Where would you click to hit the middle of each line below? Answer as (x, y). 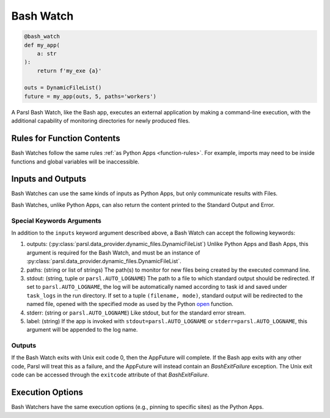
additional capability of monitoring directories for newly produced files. (101, 121)
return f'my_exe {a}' (69, 71)
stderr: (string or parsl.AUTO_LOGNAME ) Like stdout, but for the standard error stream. (136, 313)
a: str (47, 53)
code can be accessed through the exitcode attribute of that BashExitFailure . (110, 375)
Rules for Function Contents (66, 139)
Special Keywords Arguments (57, 220)
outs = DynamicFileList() (63, 88)
